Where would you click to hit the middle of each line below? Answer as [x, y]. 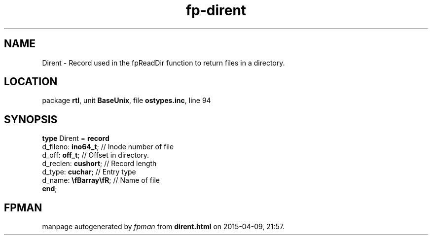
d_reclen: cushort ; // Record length [99, 164]
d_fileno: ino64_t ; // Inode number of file [108, 147]
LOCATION [31, 82]
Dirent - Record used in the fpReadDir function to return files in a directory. [163, 63]
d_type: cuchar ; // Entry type [89, 172]
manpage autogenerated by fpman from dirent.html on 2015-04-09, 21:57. [163, 227]
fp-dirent [216, 10]
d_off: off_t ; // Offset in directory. [96, 155]
